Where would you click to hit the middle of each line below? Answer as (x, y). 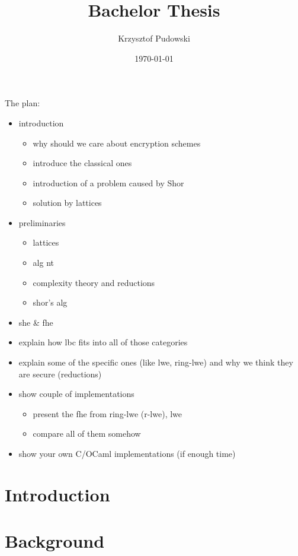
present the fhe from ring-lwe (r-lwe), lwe (108, 413)
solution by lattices (67, 203)
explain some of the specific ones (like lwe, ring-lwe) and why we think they (156, 362)
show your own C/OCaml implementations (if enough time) (127, 453)
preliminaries (42, 222)
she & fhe (36, 322)
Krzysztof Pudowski (154, 38)
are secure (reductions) (60, 374)
